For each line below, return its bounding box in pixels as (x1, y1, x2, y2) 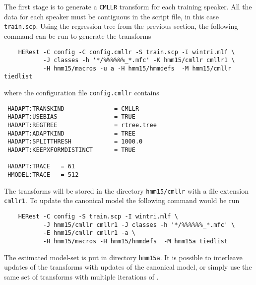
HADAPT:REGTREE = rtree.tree (7, 122, 157, 129)
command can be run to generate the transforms (4, 30, 151, 41)
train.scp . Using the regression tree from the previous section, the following (4, 21, 238, 31)
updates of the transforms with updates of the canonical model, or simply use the (4, 262, 252, 272)
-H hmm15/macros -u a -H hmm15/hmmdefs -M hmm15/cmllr (43, 65, 232, 72)
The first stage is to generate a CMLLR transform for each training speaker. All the (4, 1, 252, 11)
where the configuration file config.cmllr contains (4, 87, 159, 98)
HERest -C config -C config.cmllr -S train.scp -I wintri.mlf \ (18, 48, 235, 56)
